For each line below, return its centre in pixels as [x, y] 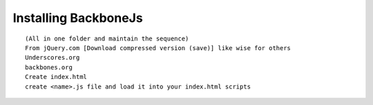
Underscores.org [52, 58]
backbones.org [49, 67]
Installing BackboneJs [78, 18]
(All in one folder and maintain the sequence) [107, 38]
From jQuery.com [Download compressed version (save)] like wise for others [158, 48]
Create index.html [56, 77]
